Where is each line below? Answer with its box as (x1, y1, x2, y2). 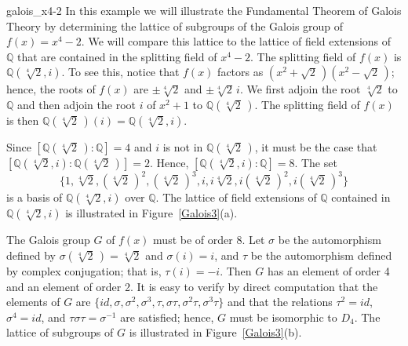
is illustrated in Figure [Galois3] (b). (129, 324, 302, 341)
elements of (6, 293, 60, 310)
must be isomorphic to (229, 308, 337, 325)
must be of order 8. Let (153, 231, 265, 248)
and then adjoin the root (17, 96, 136, 112)
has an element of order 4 (267, 263, 390, 279)
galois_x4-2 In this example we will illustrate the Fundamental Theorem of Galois (6, 2, 402, 18)
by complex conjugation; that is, (6, 263, 162, 279)
